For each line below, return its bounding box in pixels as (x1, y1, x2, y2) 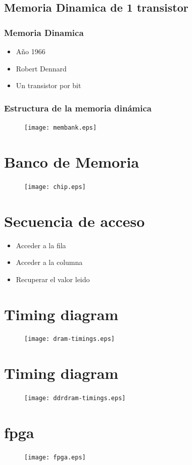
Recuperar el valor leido (16, 274, 90, 284)
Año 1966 (16, 46, 45, 56)
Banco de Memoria (4, 151, 139, 172)
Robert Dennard (16, 63, 67, 73)
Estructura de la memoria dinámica (4, 101, 152, 114)
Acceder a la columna (16, 257, 83, 267)
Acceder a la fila (16, 240, 66, 250)
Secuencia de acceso (4, 210, 145, 231)
